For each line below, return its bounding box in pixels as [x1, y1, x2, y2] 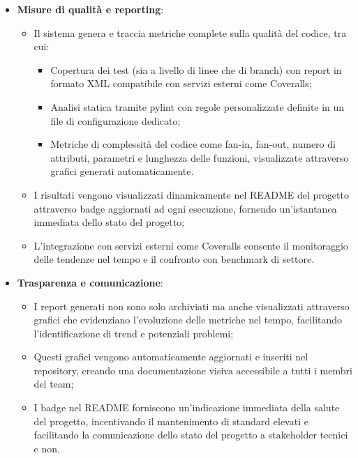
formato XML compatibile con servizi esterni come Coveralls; [50, 76, 312, 91]
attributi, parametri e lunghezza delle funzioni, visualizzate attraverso [50, 150, 349, 165]
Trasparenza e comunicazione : [17, 275, 163, 289]
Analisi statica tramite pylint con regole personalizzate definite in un [50, 99, 345, 114]
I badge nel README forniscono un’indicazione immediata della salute [33, 400, 340, 415]
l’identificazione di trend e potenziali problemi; [33, 326, 234, 340]
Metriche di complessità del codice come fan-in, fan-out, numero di [50, 137, 336, 151]
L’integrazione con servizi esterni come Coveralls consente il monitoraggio [33, 238, 348, 252]
